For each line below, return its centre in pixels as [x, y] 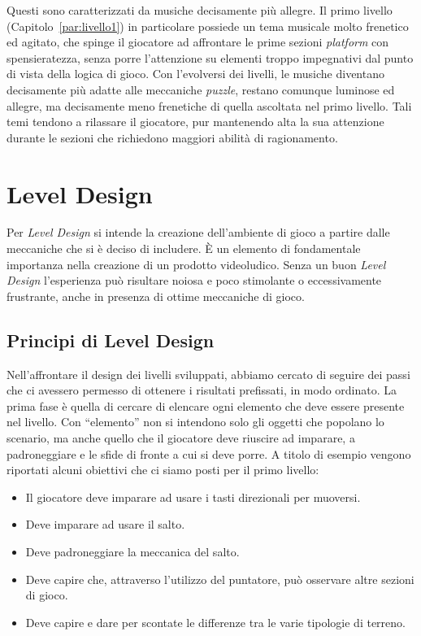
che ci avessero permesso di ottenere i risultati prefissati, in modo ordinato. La [202, 390]
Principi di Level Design [111, 340]
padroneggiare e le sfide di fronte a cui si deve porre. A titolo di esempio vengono [209, 453]
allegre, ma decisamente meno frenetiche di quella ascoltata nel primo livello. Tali [209, 105]
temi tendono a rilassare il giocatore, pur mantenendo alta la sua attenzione [195, 122]
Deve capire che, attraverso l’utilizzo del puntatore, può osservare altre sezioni [220, 579]
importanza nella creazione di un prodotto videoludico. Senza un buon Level [196, 264]
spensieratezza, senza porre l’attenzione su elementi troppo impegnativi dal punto [210, 57]
